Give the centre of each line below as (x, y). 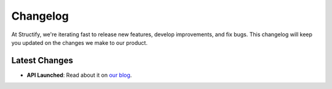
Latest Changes (42, 60)
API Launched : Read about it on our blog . (79, 75)
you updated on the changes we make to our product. (79, 42)
